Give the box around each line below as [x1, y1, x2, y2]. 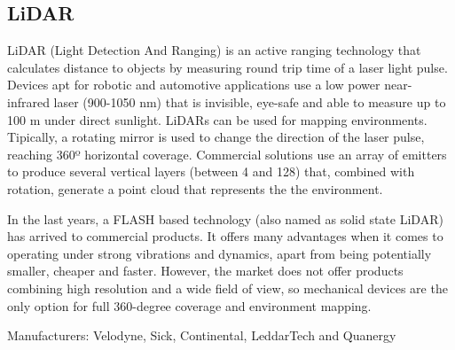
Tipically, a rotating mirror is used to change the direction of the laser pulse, [7, 128, 425, 146]
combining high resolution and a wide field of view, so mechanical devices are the [7, 278, 448, 297]
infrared [7, 92, 50, 111]
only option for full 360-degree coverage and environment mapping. [7, 296, 372, 315]
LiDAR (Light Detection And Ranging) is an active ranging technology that [7, 41, 421, 59]
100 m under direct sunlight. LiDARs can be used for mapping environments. [7, 110, 428, 128]
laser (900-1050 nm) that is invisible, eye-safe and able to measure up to [53, 92, 446, 111]
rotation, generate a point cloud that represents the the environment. [7, 179, 383, 198]
